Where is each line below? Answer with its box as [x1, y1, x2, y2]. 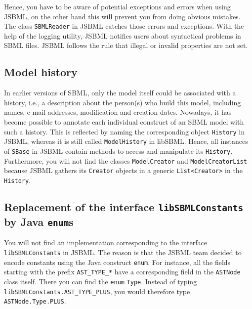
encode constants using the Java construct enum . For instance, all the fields [4, 257, 231, 267]
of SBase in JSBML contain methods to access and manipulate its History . [4, 145, 233, 156]
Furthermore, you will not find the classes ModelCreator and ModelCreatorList [4, 155, 247, 166]
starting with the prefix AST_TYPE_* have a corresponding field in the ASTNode [4, 266, 241, 277]
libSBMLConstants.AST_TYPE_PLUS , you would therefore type [4, 286, 190, 296]
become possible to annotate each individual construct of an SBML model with [4, 117, 244, 127]
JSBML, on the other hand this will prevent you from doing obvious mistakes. [4, 11, 241, 21]
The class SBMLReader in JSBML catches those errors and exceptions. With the [4, 21, 244, 31]
